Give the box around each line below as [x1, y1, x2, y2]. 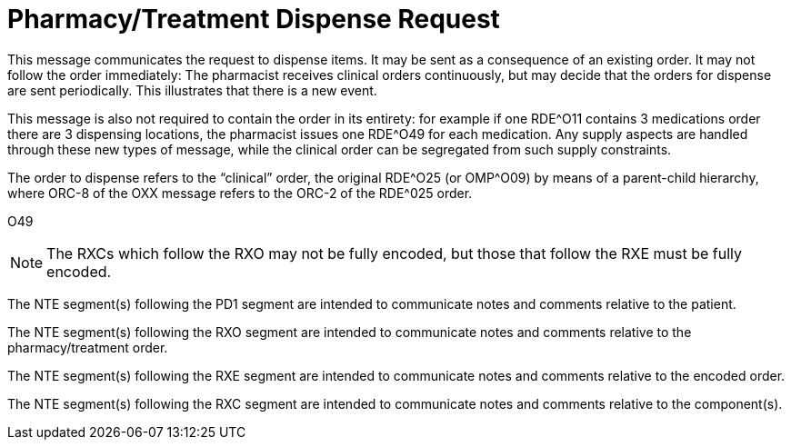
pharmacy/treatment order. [7, 339, 168, 355]
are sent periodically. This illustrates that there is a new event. [7, 82, 377, 98]
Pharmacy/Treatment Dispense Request [7, 4, 500, 35]
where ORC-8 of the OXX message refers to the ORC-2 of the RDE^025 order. [7, 184, 473, 201]
